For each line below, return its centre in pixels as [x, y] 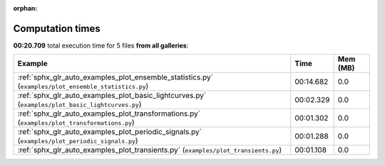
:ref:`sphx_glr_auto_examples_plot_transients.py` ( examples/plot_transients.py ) [150, 150]
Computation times [57, 28]
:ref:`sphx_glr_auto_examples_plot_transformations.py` [109, 114]
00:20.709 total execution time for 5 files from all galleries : [101, 45]
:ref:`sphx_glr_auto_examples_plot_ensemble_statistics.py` [115, 77]
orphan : [25, 8]
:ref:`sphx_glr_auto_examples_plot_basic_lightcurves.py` [112, 96]
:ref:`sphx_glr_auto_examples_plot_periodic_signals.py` [110, 132]
